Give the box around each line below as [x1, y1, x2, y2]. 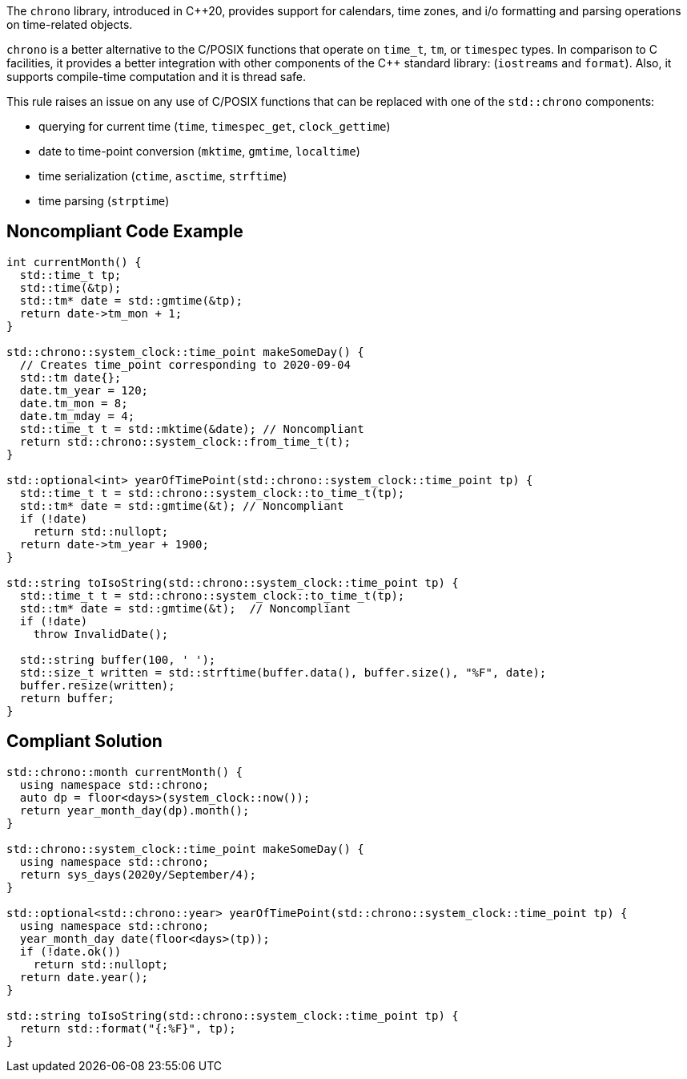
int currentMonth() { [6, 255, 142, 269]
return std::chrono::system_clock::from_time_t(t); [19, 434, 351, 448]
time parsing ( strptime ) [38, 194, 170, 208]
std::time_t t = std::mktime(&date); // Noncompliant [19, 422, 364, 435]
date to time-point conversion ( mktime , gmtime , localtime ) [38, 144, 360, 158]
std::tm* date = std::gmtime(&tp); [19, 293, 243, 307]
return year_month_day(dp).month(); [19, 803, 250, 817]
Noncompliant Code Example [6, 221, 243, 242]
